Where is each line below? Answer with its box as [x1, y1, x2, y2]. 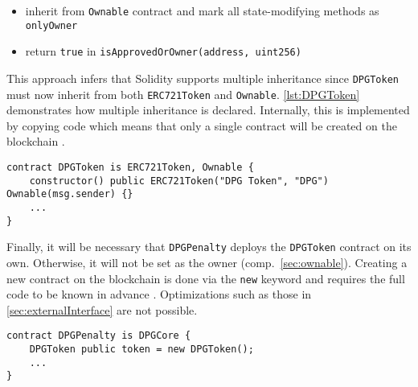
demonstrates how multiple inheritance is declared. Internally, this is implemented [6, 101, 410, 118]
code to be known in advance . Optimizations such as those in [6, 286, 312, 303]
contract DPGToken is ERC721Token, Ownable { [6, 162, 254, 174]
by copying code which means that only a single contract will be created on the [6, 117, 397, 134]
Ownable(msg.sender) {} [6, 188, 133, 200]
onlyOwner [25, 19, 78, 31]
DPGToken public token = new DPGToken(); [29, 344, 254, 356]
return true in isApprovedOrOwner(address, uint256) [25, 43, 301, 60]
